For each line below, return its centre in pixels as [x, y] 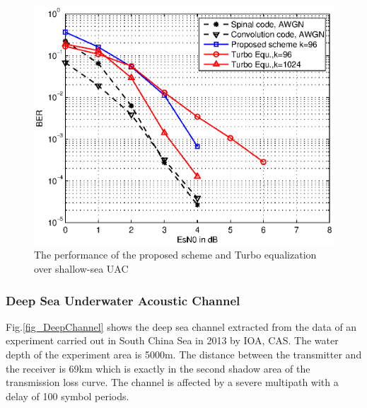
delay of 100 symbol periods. [68, 396]
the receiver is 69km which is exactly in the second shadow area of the [158, 368]
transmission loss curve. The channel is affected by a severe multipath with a [172, 382]
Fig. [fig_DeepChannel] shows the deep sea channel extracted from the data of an [181, 326]
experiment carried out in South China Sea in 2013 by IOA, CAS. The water [172, 340]
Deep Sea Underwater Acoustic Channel [123, 300]
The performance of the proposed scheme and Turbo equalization [175, 255]
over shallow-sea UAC [81, 269]
